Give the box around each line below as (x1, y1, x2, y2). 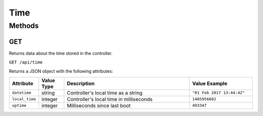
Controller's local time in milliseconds (67, 96, 153, 102)
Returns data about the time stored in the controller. (9, 50, 113, 56)
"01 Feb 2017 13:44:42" (192, 90, 245, 96)
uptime (12, 103, 27, 108)
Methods (9, 21, 39, 30)
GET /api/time (9, 60, 43, 65)
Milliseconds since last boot (67, 102, 131, 109)
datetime (12, 90, 32, 96)
